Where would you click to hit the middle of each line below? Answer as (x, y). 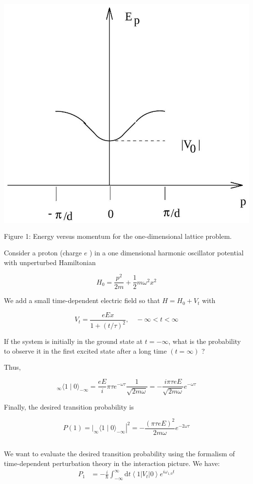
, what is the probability (205, 341)
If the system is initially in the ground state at (73, 341)
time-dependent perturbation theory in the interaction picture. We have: (112, 463)
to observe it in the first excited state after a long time (85, 350)
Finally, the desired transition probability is (69, 406)
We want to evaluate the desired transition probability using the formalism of (119, 454)
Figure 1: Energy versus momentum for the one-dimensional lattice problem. (118, 236)
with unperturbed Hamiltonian (50, 262)
